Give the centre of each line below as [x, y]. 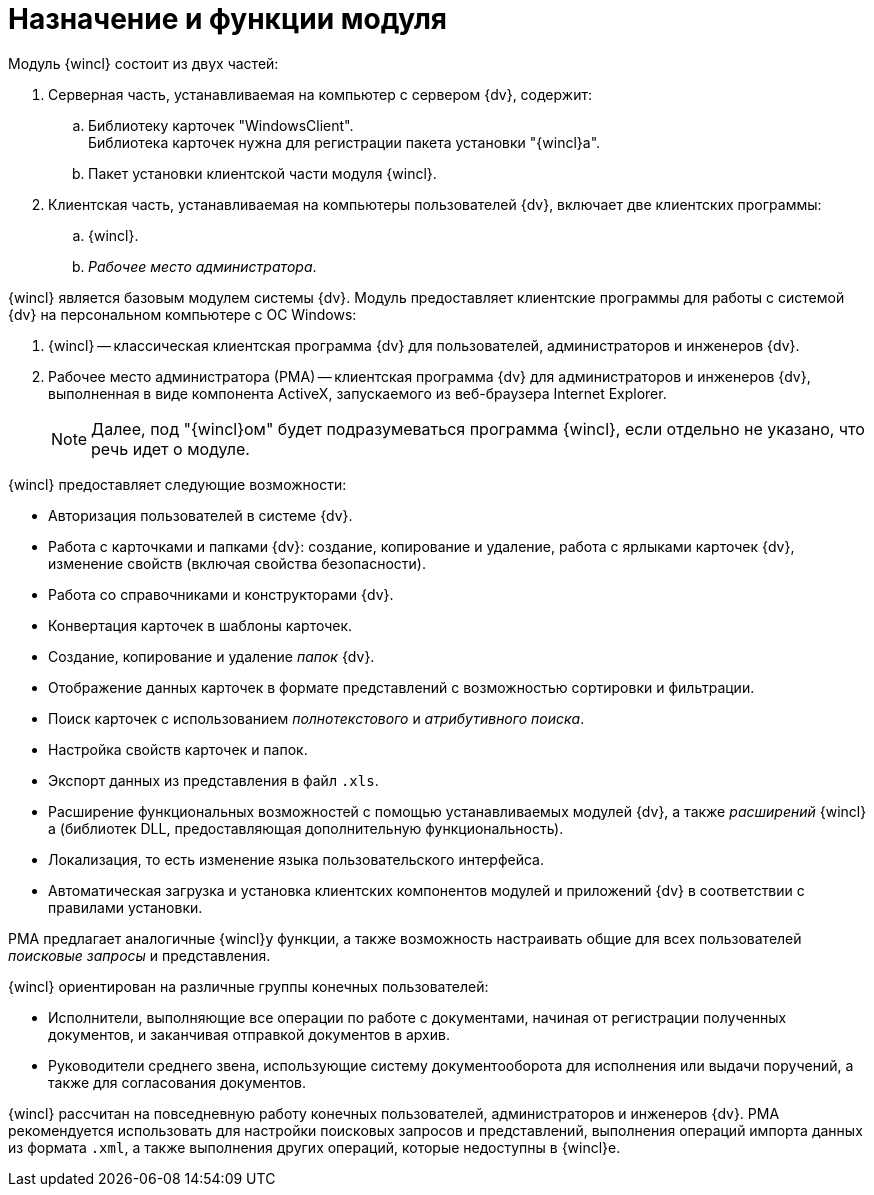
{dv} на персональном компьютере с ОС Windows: [182, 314]
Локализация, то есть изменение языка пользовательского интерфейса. [296, 859]
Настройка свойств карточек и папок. [178, 749]
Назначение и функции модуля [228, 19]
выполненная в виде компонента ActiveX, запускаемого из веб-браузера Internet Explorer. [357, 393]
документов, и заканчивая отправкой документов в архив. [249, 1034]
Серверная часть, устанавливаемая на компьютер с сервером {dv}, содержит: [320, 94]
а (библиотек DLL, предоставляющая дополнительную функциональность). [306, 828]
